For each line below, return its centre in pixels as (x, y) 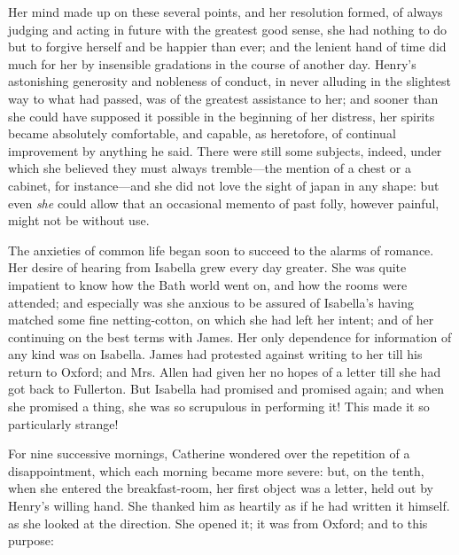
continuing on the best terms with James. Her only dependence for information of (230, 336)
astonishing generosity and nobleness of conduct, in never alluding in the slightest (229, 81)
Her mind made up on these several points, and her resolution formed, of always (226, 12)
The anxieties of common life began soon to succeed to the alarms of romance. (221, 250)
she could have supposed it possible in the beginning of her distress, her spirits (222, 116)
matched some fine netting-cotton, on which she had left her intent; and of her (221, 320)
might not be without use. (79, 220)
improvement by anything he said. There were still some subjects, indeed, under (225, 150)
